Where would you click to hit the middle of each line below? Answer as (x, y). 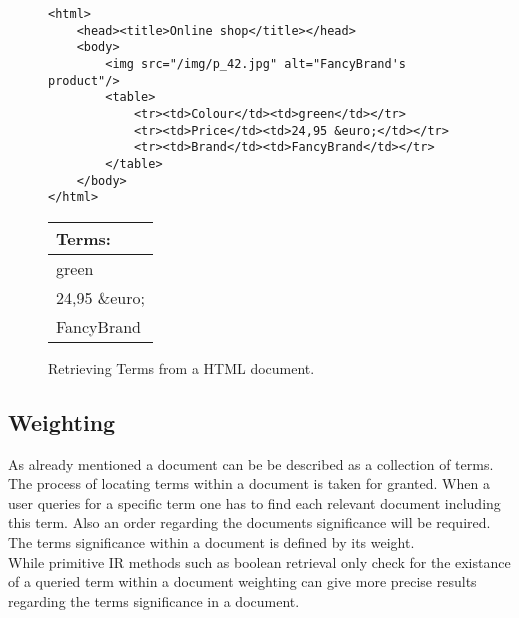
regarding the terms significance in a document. (154, 600)
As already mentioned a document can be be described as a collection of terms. (251, 463)
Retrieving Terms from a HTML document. (181, 367)
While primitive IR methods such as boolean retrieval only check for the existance (259, 561)
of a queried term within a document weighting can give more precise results (242, 581)
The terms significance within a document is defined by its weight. (211, 542)
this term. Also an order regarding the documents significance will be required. (249, 522)
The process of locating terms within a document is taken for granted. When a (249, 483)
